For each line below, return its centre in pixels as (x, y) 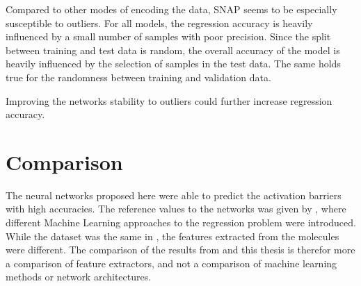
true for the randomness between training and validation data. (138, 77)
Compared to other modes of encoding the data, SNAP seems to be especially (171, 9)
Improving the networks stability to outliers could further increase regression (169, 100)
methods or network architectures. (79, 277)
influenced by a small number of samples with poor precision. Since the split (168, 36)
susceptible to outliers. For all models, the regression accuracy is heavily (159, 23)
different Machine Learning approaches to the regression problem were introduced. (181, 222)
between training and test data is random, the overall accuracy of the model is (173, 50)
